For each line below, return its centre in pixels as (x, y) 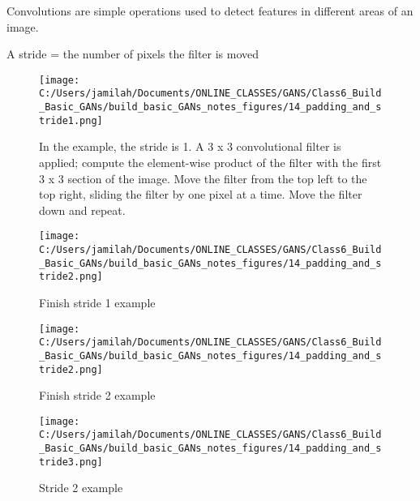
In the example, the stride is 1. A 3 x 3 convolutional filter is (190, 146)
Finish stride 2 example (97, 395)
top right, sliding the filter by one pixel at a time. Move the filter (201, 194)
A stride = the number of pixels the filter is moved (133, 54)
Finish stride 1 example (97, 302)
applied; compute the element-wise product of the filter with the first (210, 162)
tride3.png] (71, 462)
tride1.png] (71, 120)
